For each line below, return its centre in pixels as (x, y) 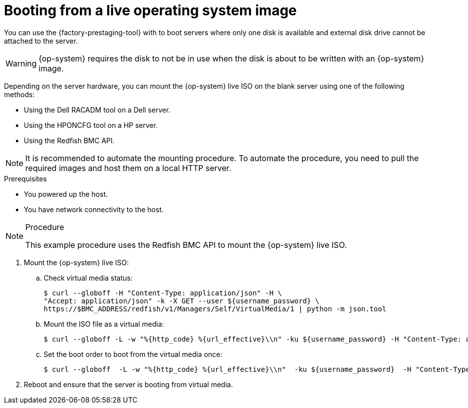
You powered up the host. (66, 194)
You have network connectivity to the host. (94, 209)
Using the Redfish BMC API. (69, 140)
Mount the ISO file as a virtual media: (104, 324)
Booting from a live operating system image (150, 10)
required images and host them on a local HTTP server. (128, 168)
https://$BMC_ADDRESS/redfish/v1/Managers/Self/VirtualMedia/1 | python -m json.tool (215, 309)
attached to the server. (41, 41)
